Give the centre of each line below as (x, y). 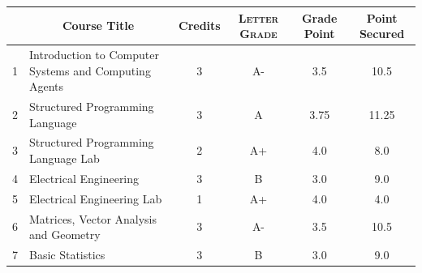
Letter (258, 17)
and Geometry (65, 235)
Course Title (98, 26)
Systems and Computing (90, 70)
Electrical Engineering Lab (96, 198)
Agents (47, 86)
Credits (200, 26)
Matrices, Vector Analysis (93, 218)
